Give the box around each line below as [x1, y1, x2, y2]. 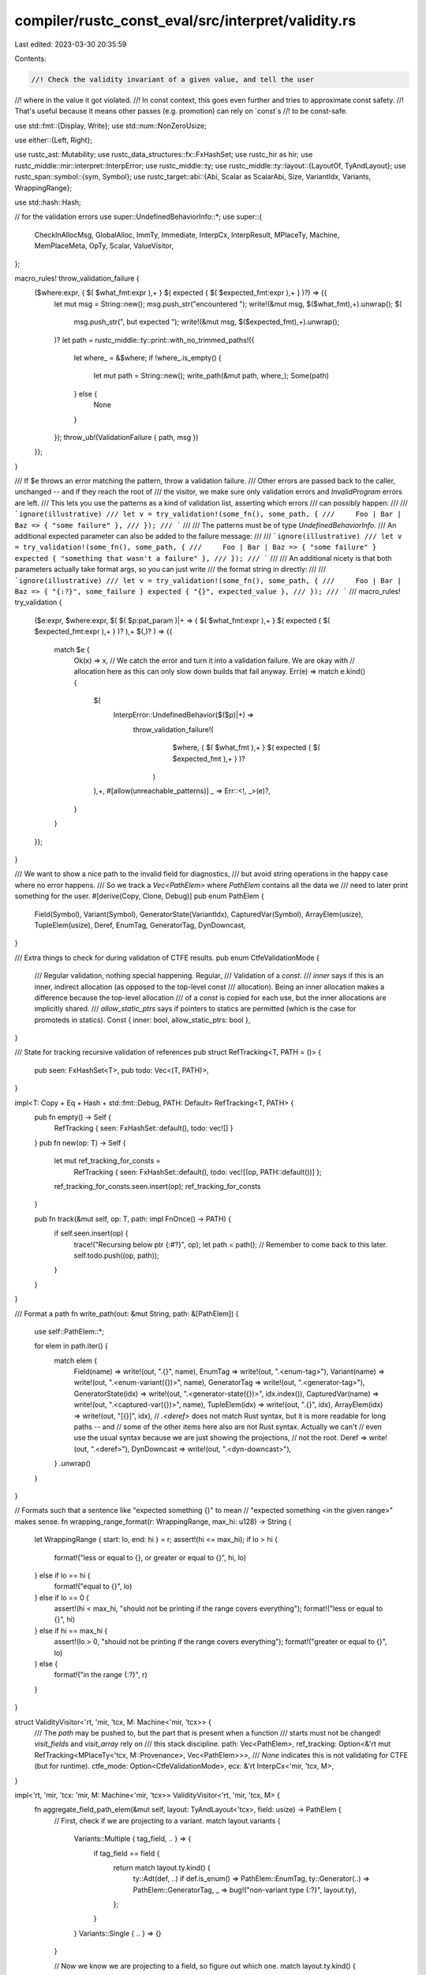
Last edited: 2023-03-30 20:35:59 [14, 39, 127, 49]
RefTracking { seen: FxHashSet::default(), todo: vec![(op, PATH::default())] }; [73, 1167, 323, 1176]
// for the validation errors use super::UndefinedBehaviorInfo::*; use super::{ [14, 212, 263, 221]
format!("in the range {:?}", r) [54, 1670, 148, 1680]
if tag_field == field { [93, 1849, 160, 1858]
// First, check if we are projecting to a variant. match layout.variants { [54, 1815, 281, 1825]
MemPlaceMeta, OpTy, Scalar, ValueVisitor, [34, 241, 174, 250]
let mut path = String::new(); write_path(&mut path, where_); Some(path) [93, 371, 329, 381]
